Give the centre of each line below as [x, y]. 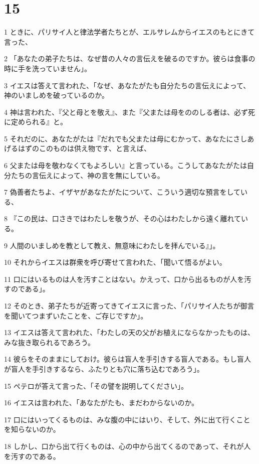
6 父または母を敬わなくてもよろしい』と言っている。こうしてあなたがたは [125, 165]
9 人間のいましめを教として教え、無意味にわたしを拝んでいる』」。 [112, 245]
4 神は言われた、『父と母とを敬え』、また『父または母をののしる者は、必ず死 [129, 112]
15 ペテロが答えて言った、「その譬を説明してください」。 [96, 385]
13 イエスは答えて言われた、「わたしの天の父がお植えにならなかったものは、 [129, 332]
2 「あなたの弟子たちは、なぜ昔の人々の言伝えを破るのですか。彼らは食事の [130, 58]
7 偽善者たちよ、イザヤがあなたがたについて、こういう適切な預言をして [122, 192]
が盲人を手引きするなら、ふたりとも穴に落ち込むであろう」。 [104, 368]
